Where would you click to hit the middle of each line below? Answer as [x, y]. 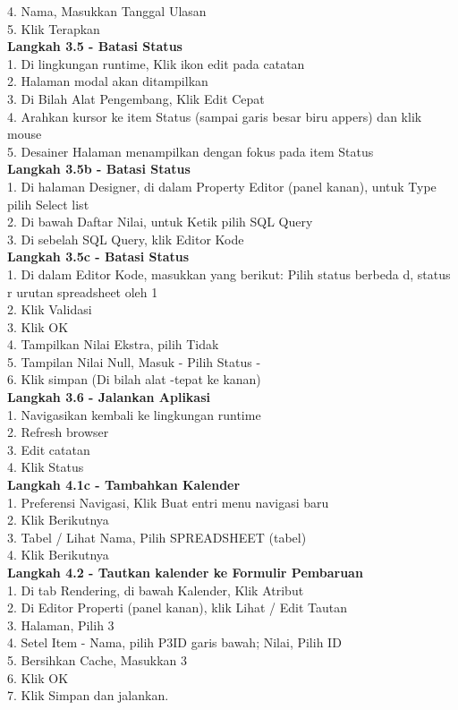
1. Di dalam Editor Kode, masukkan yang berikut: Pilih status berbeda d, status [229, 274]
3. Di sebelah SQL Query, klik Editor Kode [126, 239]
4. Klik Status [46, 467]
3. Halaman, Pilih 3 [61, 624]
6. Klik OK [38, 677]
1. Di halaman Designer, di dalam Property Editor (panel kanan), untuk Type [222, 186]
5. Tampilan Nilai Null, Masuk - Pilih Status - [134, 361]
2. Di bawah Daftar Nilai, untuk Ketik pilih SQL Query [160, 222]
